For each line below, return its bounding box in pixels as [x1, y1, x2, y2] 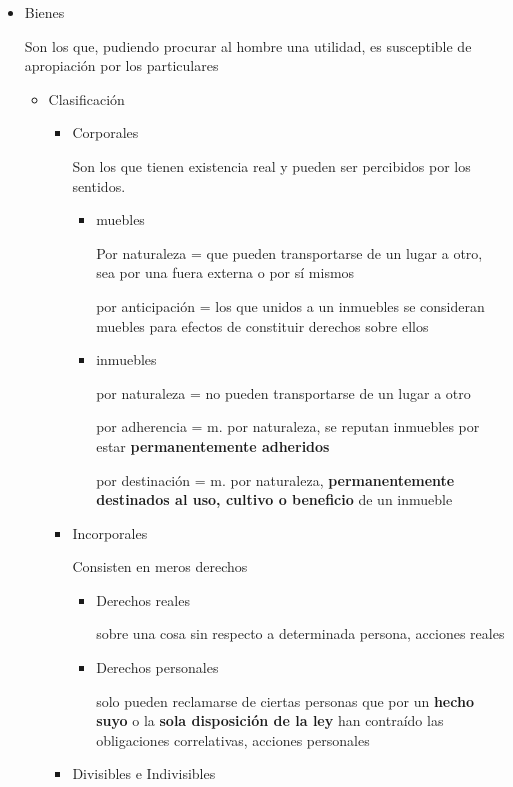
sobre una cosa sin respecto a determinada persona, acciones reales [96, 623, 505, 644]
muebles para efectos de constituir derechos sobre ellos [96, 315, 429, 336]
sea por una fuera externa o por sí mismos [96, 262, 355, 283]
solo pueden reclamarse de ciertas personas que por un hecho [96, 690, 474, 711]
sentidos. [72, 175, 126, 196]
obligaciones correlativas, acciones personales [96, 729, 370, 750]
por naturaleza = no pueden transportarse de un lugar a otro [96, 382, 471, 403]
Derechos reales [96, 589, 190, 610]
